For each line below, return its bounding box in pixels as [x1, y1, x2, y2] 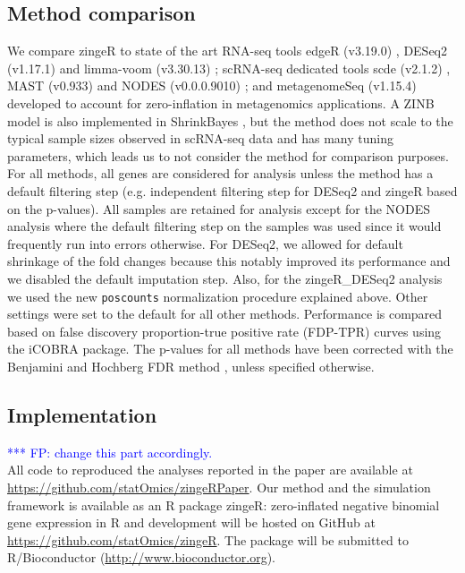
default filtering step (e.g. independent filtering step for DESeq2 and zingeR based [7, 181, 458, 200]
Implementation [7, 400, 157, 428]
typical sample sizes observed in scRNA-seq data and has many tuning [7, 129, 394, 148]
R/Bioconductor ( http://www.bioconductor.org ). [7, 548, 276, 567]
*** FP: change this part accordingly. [7, 442, 213, 461]
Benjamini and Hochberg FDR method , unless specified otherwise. [7, 356, 375, 375]
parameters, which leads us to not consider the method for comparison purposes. [7, 146, 449, 165]
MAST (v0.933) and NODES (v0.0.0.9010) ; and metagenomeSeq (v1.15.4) [7, 76, 417, 95]
